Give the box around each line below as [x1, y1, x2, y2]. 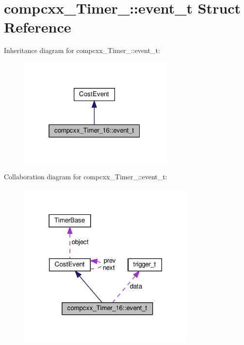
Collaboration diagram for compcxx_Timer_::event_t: [4, 172, 167, 182]
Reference [4, 17, 71, 37]
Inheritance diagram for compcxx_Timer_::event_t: [4, 45, 160, 55]
